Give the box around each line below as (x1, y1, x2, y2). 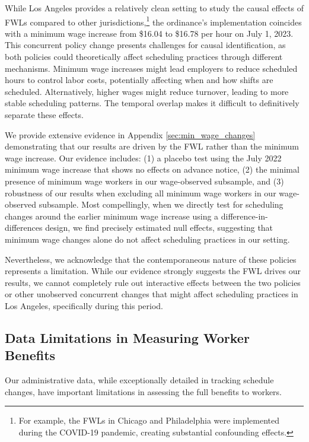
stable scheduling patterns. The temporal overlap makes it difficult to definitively (5, 97, 300, 109)
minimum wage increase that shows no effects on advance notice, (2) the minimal (5, 163, 300, 176)
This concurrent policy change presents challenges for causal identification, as (5, 39, 286, 51)
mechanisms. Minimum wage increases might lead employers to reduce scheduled (5, 62, 298, 74)
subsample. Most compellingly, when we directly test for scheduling (39, 198, 283, 211)
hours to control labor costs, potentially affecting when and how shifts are (5, 74, 273, 86)
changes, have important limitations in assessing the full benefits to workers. (5, 385, 282, 398)
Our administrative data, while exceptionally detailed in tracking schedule (5, 374, 274, 386)
